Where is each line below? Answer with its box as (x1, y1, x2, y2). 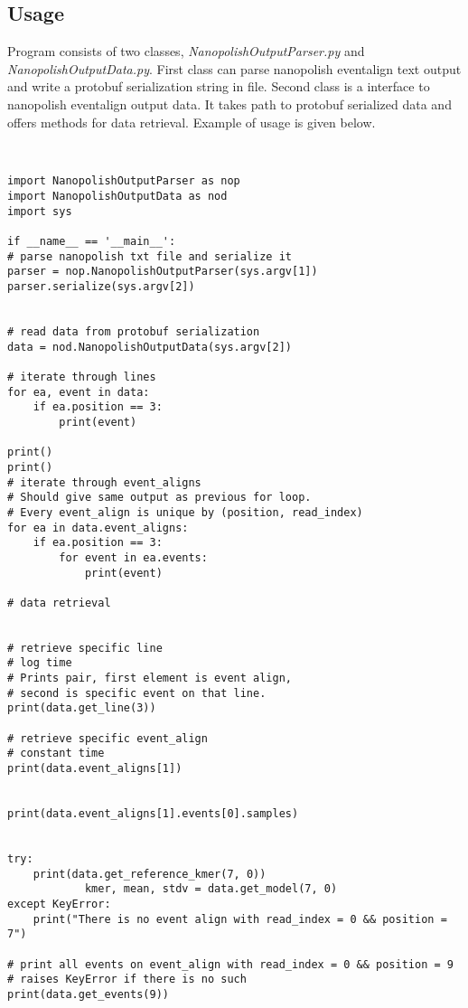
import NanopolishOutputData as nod (7, 190, 228, 203)
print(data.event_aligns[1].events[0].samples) (7, 807, 299, 821)
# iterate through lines (7, 371, 156, 384)
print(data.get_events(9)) (7, 987, 169, 1001)
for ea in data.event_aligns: (7, 521, 189, 534)
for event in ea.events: (59, 551, 208, 564)
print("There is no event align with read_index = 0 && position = (33, 912, 447, 926)
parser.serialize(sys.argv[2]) (7, 280, 195, 294)
